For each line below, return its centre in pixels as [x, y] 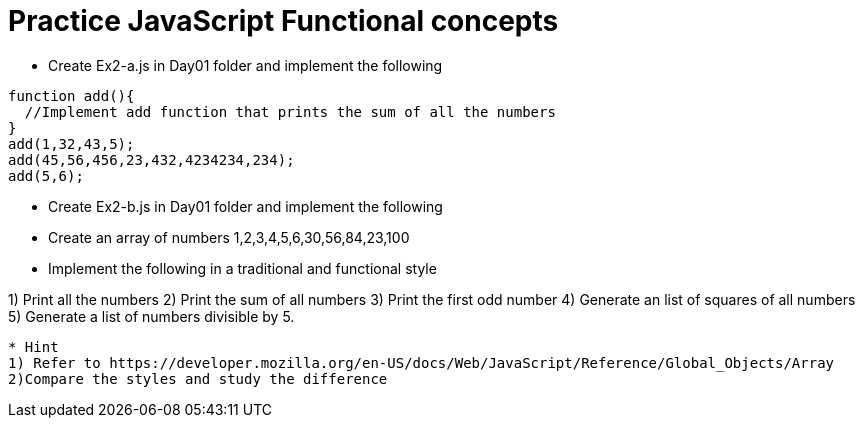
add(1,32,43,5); [71, 143]
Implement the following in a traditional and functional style [242, 268]
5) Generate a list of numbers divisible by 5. [151, 316]
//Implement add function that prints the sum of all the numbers [290, 111]
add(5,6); [46, 175]
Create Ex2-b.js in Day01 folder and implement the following [245, 206]
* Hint [33, 346]
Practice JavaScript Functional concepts [283, 21]
